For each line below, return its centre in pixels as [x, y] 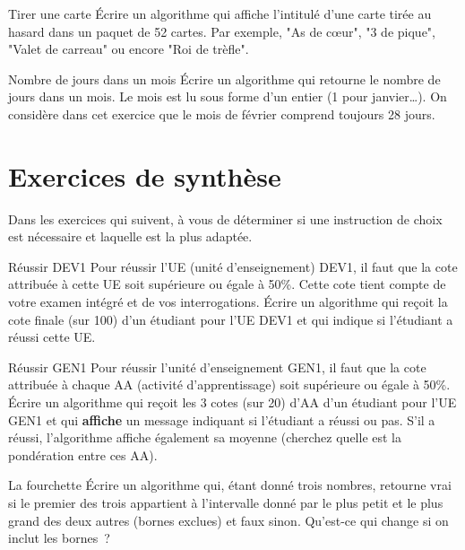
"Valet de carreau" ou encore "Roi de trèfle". [129, 49]
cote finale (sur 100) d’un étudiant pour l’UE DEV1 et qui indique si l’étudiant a [231, 319]
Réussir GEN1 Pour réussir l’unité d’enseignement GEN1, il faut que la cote [217, 367]
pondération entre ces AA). [83, 454]
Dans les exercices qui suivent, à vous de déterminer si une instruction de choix [225, 218]
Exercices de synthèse [145, 175]
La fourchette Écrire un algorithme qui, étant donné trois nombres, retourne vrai [230, 485]
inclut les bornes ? [59, 538]
